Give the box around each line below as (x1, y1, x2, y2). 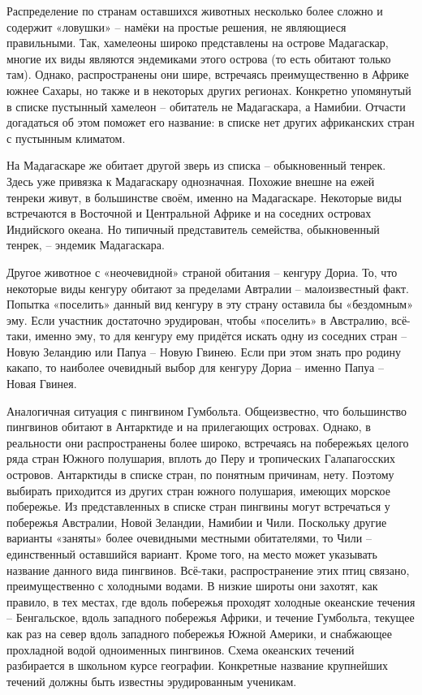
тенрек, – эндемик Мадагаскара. (6, 236, 165, 253)
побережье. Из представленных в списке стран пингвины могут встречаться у (6, 498, 390, 515)
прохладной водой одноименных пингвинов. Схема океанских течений (6, 641, 355, 658)
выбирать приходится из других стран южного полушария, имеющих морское (6, 481, 390, 499)
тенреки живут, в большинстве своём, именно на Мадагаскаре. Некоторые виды (6, 188, 402, 205)
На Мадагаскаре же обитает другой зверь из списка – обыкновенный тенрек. (6, 157, 386, 174)
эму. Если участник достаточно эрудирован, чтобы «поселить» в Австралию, (6, 311, 388, 328)
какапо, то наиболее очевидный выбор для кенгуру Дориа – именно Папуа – (6, 359, 384, 376)
